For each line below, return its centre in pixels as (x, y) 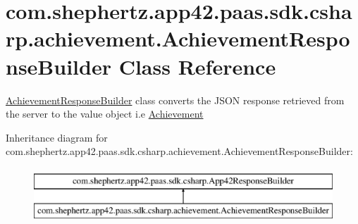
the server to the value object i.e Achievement (105, 114)
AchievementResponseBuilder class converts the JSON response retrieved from (175, 100)
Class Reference (197, 66)
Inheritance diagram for (57, 137)
